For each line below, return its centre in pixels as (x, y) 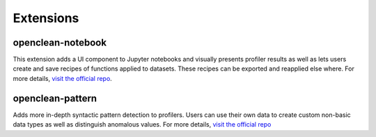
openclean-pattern (55, 98)
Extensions (46, 18)
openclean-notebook (60, 43)
